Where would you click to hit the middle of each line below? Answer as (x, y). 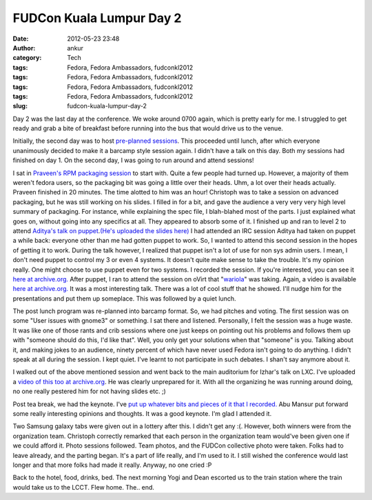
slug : (20, 106)
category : (27, 58)
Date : (21, 39)
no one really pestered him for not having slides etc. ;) (90, 391)
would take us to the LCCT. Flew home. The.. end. (84, 487)
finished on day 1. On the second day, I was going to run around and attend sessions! (133, 160)
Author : (24, 48)
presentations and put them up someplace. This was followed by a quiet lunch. (124, 298)
